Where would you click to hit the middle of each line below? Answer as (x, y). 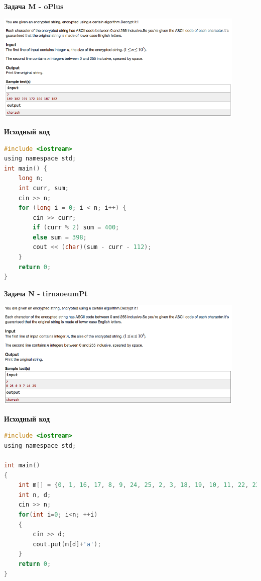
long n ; (31, 178)
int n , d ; (35, 495)
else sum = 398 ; (60, 237)
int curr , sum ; (43, 188)
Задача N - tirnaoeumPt (46, 293)
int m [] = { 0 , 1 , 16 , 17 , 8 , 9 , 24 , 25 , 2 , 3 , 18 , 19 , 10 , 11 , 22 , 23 (139, 485)
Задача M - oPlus (34, 6)
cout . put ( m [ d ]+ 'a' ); (67, 544)
